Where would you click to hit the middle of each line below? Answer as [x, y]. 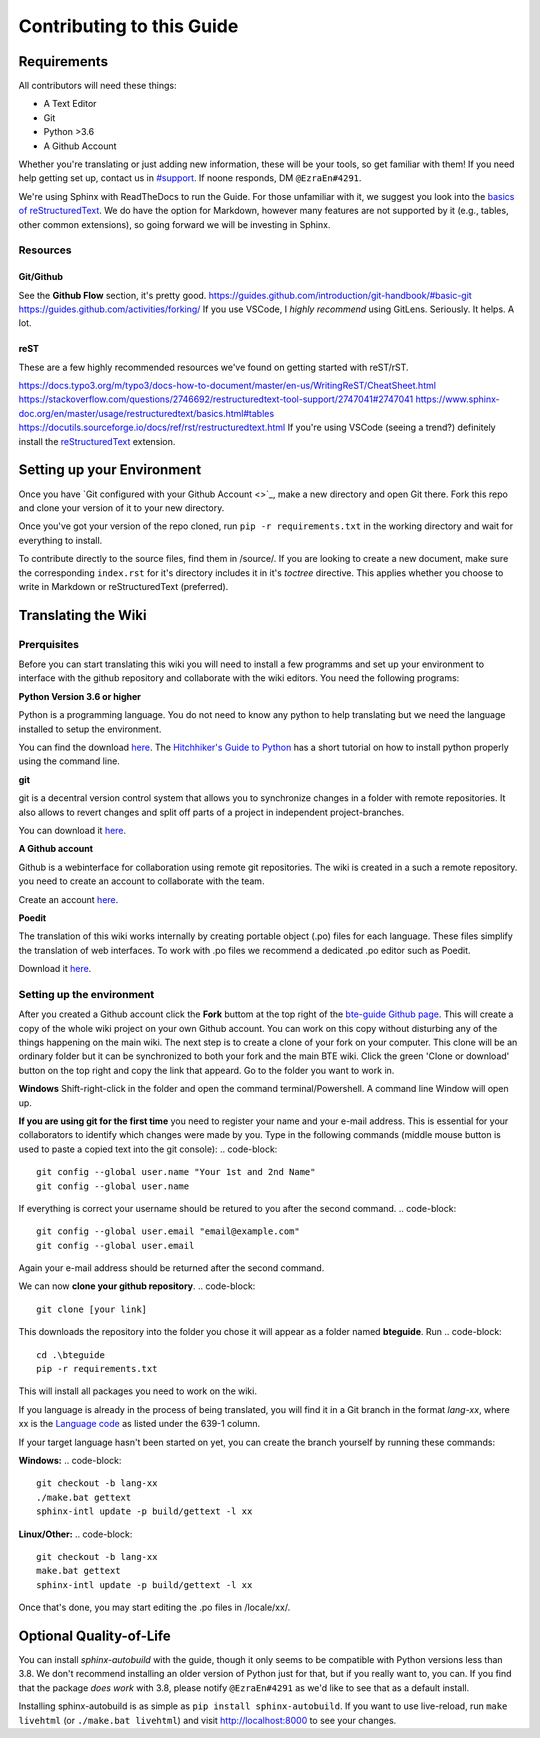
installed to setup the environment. [90, 729]
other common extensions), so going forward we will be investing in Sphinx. [174, 224]
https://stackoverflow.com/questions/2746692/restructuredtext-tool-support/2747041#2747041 [216, 399]
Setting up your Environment [110, 470]
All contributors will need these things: [97, 86]
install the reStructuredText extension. [97, 441]
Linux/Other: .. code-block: [75, 1534]
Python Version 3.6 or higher [80, 696]
